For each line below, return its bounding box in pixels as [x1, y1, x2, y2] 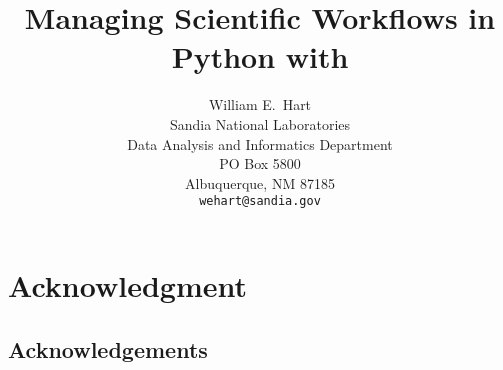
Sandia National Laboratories [169, 113, 351, 134]
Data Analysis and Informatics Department [127, 133, 393, 154]
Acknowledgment [8, 264, 247, 305]
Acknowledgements [8, 333, 208, 364]
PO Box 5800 [219, 153, 301, 174]
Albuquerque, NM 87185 [185, 172, 335, 193]
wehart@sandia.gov [199, 194, 321, 209]
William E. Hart [208, 94, 312, 115]
